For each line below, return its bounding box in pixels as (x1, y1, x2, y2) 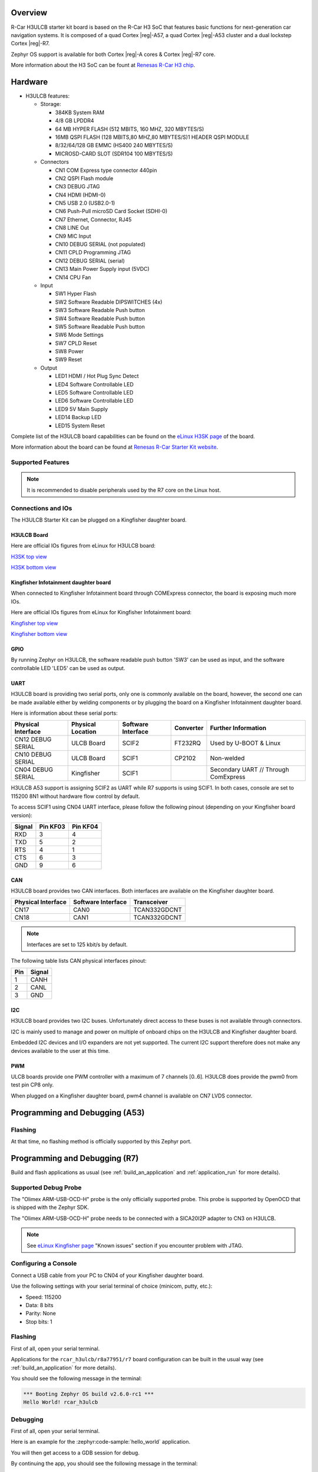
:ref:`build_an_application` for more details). (11, 1364, 117, 1371)
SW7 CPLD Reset (55, 339, 97, 347)
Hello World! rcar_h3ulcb (23, 1399, 98, 1405)
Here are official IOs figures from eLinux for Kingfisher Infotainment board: (11, 609, 192, 616)
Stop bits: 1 (25, 1318, 52, 1325)
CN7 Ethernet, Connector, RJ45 (55, 216, 132, 223)
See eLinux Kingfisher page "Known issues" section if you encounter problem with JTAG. (26, 1242, 244, 1249)
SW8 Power (55, 348, 84, 355)
